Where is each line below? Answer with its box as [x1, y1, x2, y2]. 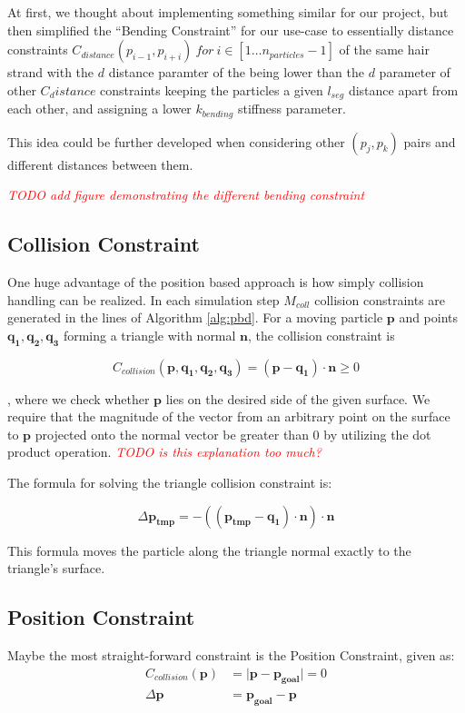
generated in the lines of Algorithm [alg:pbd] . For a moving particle [7, 308, 383, 327]
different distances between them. [7, 154, 193, 173]
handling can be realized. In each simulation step [7, 290, 280, 309]
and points [399, 308, 459, 327]
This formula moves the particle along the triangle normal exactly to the [7, 540, 411, 560]
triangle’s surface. [7, 559, 105, 578]
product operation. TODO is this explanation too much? [7, 442, 322, 461]
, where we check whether [7, 389, 150, 408]
